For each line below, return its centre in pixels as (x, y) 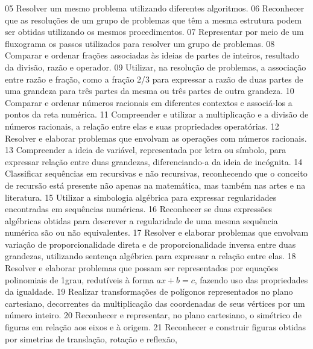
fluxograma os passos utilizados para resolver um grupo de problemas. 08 (140, 43)
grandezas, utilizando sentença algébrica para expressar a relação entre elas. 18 (150, 256)
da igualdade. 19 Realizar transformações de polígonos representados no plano (149, 291)
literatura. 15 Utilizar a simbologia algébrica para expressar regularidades (141, 197)
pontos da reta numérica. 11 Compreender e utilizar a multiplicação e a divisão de (157, 114)
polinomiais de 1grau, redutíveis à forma (79, 279)
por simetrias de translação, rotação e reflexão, (91, 338)
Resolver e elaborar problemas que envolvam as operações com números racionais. (156, 138)
